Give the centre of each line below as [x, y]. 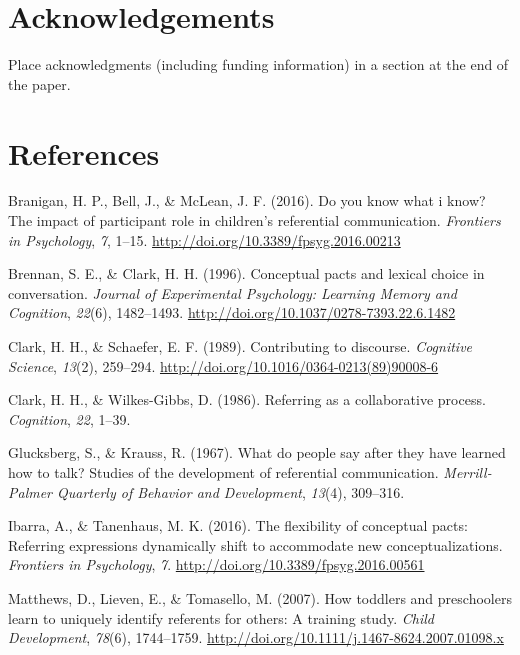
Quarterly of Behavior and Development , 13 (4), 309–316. [231, 491]
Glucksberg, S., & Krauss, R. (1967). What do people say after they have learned [257, 452]
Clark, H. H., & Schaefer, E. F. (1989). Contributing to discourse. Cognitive [240, 346]
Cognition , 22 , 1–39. [69, 418]
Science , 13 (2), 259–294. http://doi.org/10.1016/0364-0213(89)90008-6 [223, 365]
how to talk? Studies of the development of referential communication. [223, 471]
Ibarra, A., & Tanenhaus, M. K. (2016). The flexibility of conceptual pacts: [238, 525]
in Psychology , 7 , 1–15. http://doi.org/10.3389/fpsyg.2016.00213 [204, 239]
